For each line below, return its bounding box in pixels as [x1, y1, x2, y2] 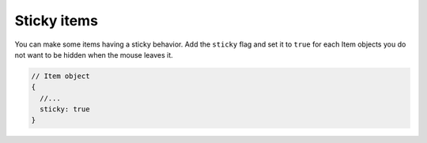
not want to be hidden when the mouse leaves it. [14, 50, 173, 59]
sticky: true [40, 105, 90, 114]
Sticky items [14, 12, 99, 29]
